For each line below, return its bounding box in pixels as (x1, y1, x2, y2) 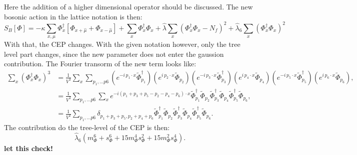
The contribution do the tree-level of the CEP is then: (4, 122, 170, 132)
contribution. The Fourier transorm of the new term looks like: (4, 58, 196, 69)
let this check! (4, 143, 53, 153)
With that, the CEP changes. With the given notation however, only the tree (4, 39, 240, 49)
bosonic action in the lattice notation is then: (4, 11, 142, 21)
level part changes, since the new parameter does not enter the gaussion (4, 48, 224, 59)
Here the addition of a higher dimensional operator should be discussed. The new (4, 1, 253, 11)
